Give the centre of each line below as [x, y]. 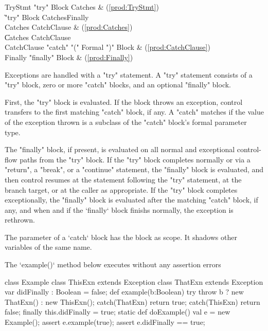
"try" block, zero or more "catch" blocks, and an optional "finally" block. [118, 85]
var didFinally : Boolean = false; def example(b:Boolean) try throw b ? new [124, 292]
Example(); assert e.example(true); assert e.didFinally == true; [105, 322]
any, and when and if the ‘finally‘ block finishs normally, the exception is [119, 209]
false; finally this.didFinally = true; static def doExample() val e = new [118, 312]
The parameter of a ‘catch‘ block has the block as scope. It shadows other [121, 237]
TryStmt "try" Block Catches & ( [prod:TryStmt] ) [82, 7]
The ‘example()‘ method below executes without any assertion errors [113, 264]
